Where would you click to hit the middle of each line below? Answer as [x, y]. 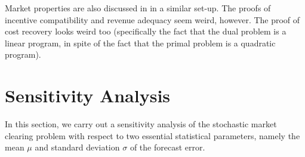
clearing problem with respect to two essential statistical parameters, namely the [152, 135]
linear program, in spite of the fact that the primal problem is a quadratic [140, 43]
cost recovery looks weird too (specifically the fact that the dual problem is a [146, 31]
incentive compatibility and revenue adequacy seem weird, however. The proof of [152, 19]
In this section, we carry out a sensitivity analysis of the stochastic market [141, 124]
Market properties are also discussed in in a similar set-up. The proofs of [138, 8]
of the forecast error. [167, 147]
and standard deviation [77, 147]
